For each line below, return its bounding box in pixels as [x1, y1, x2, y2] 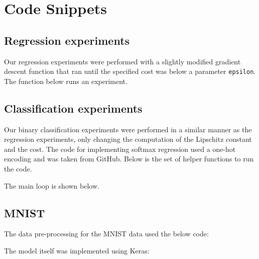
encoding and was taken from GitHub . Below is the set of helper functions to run [4, 153, 254, 164]
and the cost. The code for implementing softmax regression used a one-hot [4, 143, 236, 154]
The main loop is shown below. [4, 180, 99, 191]
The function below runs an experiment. [4, 75, 127, 86]
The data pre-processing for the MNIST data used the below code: [4, 228, 209, 239]
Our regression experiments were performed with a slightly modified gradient [4, 56, 241, 66]
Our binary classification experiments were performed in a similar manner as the [4, 124, 252, 134]
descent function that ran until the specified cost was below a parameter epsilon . [4, 66, 256, 76]
